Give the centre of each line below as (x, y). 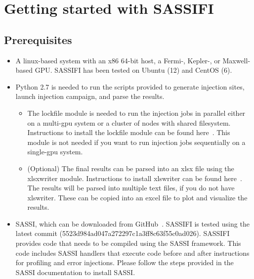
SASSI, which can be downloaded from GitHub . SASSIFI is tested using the (132, 223)
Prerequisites (38, 39)
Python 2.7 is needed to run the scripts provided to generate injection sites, (130, 86)
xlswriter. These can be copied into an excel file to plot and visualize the (137, 197)
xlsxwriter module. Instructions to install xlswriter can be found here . (135, 178)
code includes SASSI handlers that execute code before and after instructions (132, 253)
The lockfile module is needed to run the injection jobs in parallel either (136, 113)
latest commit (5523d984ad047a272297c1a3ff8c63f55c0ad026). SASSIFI (123, 233)
